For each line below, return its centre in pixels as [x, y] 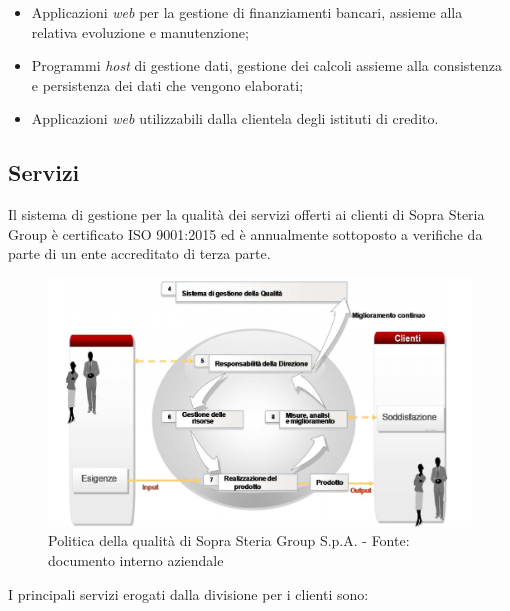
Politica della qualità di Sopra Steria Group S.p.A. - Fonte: [229, 540]
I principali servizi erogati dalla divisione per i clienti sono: [188, 593]
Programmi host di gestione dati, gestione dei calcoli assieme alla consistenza [267, 65]
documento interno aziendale [136, 559]
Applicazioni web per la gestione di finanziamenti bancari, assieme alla [247, 12]
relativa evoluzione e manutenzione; [140, 31]
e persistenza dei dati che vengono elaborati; [167, 84]
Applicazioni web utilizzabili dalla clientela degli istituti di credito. [235, 118]
